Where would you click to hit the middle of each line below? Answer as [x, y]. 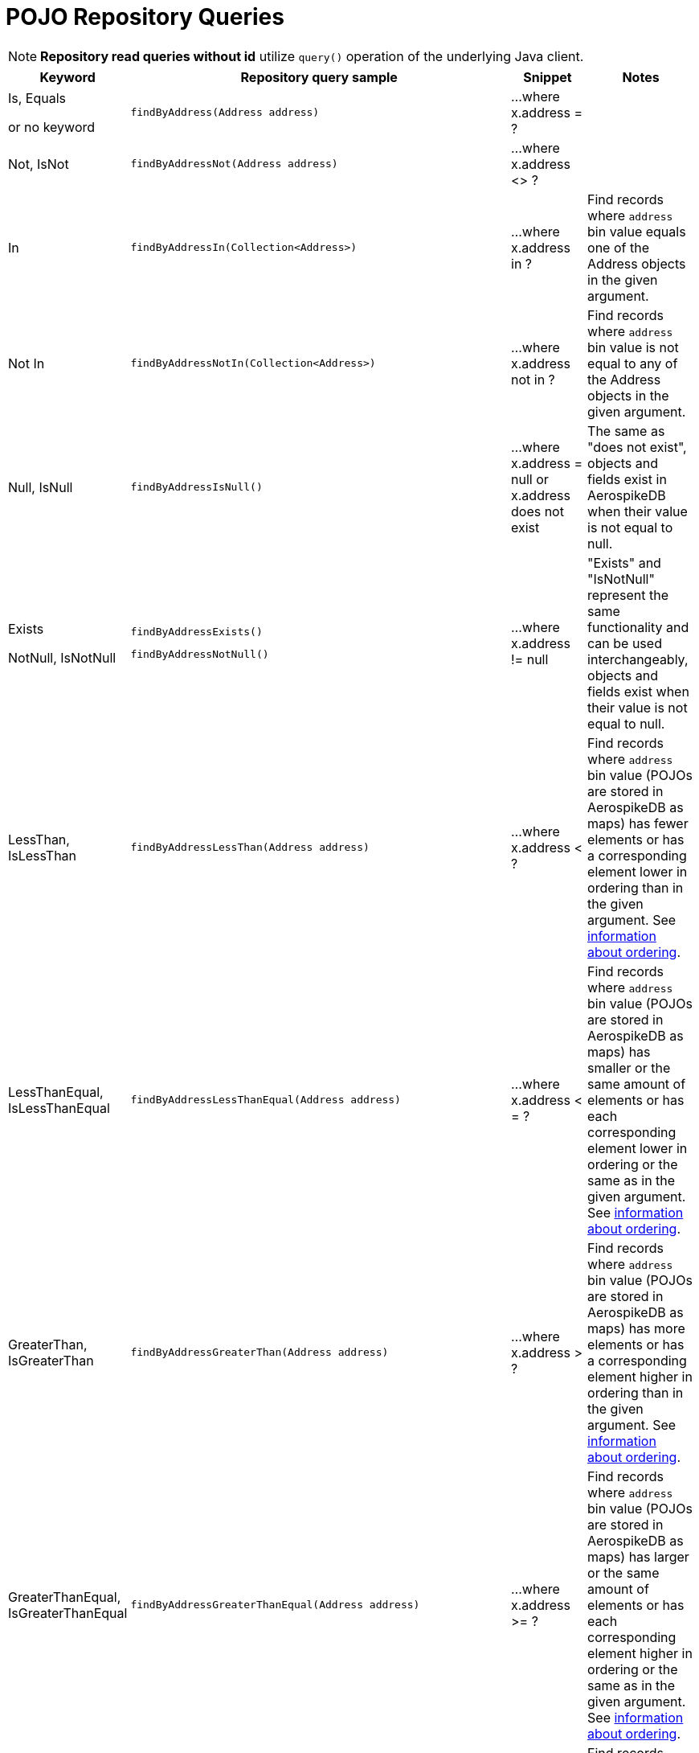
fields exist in [627, 479]
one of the [618, 247]
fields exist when [638, 691]
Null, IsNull [41, 487]
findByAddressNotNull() [200, 655]
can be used [625, 643]
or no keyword [52, 127]
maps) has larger [638, 1556]
